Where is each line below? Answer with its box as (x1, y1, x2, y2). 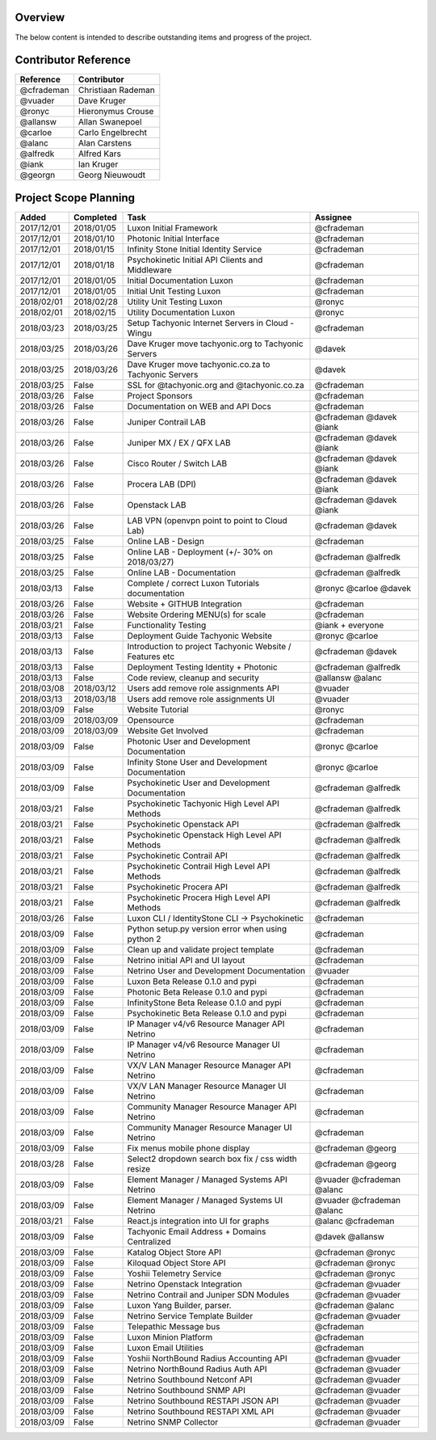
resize (127, 1163, 151, 1174)
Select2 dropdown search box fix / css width (127, 1153, 298, 1164)
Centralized (127, 1235, 171, 1247)
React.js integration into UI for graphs (127, 1215, 270, 1227)
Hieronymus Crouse (78, 106, 154, 117)
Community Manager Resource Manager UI (127, 1121, 292, 1133)
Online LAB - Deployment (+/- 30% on (127, 546, 274, 557)
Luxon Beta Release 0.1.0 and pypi (127, 975, 258, 986)
